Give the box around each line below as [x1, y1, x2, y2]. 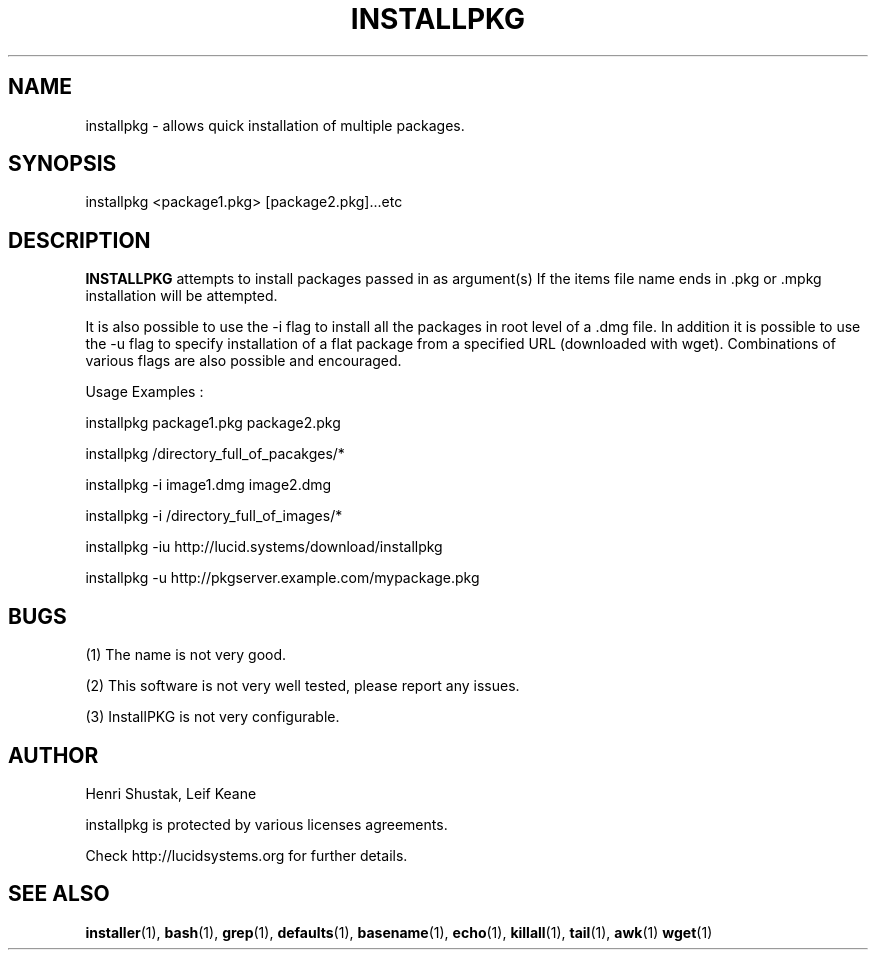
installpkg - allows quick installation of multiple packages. [85, 116, 465, 134]
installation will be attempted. [85, 287, 278, 305]
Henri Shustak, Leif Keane [85, 784, 257, 802]
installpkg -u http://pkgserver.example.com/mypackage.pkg [85, 569, 480, 587]
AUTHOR [8, 742, 99, 768]
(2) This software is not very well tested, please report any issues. [85, 677, 520, 695]
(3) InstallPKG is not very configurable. [85, 708, 340, 726]
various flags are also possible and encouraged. [85, 352, 402, 370]
